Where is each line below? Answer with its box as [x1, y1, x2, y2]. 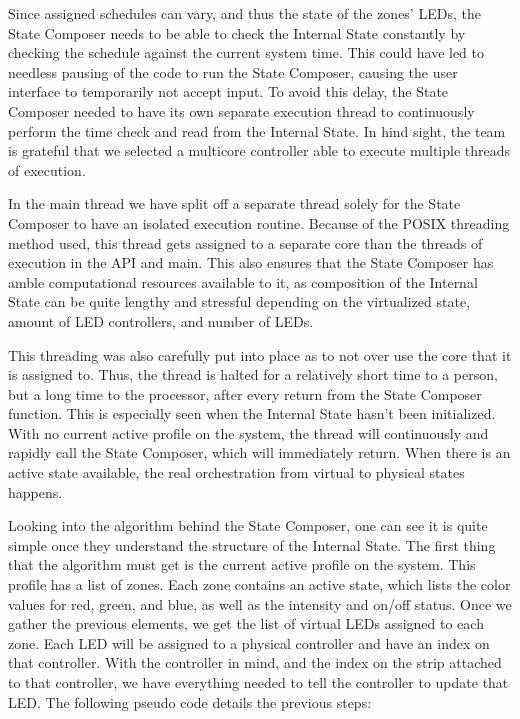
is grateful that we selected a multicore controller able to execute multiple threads [8, 140, 511, 161]
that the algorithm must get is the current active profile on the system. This [8, 554, 476, 575]
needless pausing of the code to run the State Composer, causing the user [8, 61, 458, 82]
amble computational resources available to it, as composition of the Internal [8, 271, 478, 292]
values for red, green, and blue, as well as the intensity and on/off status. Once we [8, 593, 512, 614]
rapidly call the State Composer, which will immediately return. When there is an [8, 442, 511, 463]
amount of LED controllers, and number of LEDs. [8, 310, 314, 331]
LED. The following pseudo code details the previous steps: [8, 691, 372, 712]
